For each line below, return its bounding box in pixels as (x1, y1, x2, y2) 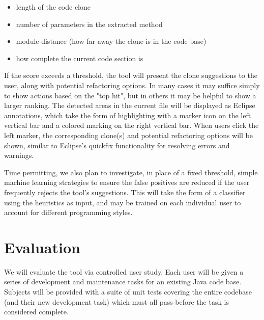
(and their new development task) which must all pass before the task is (4, 296, 229, 307)
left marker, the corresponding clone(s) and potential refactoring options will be (4, 129, 253, 140)
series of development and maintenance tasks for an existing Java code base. (4, 276, 242, 287)
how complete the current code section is (16, 52, 143, 63)
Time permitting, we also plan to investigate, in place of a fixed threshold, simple (4, 167, 258, 177)
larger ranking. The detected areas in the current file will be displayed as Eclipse (4, 100, 255, 111)
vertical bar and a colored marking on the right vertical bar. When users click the (4, 120, 259, 130)
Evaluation (4, 236, 80, 257)
